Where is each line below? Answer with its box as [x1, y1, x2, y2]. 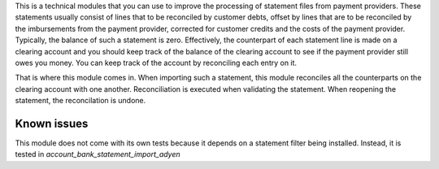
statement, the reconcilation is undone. [15, 96, 146, 106]
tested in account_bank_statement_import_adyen [15, 149, 180, 159]
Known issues [15, 116, 89, 130]
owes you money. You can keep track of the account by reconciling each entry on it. [15, 58, 297, 67]
